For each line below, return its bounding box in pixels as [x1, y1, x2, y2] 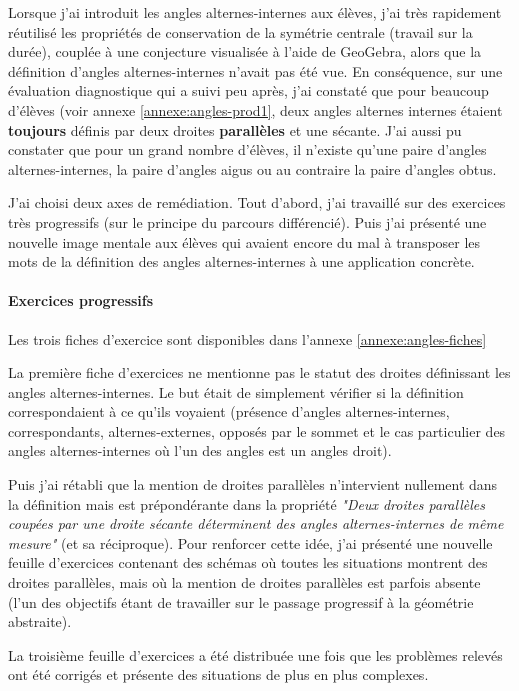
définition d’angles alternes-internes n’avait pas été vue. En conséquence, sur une [8, 60, 503, 81]
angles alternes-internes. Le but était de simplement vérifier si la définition [8, 381, 464, 402]
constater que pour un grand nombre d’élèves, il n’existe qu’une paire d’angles [8, 139, 487, 160]
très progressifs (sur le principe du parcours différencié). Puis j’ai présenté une [8, 211, 487, 232]
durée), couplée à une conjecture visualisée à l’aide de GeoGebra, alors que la [8, 41, 482, 62]
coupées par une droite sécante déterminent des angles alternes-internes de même [8, 513, 504, 534]
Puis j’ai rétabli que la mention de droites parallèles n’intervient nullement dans [8, 474, 498, 495]
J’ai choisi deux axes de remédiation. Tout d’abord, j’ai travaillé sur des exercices [8, 192, 506, 213]
